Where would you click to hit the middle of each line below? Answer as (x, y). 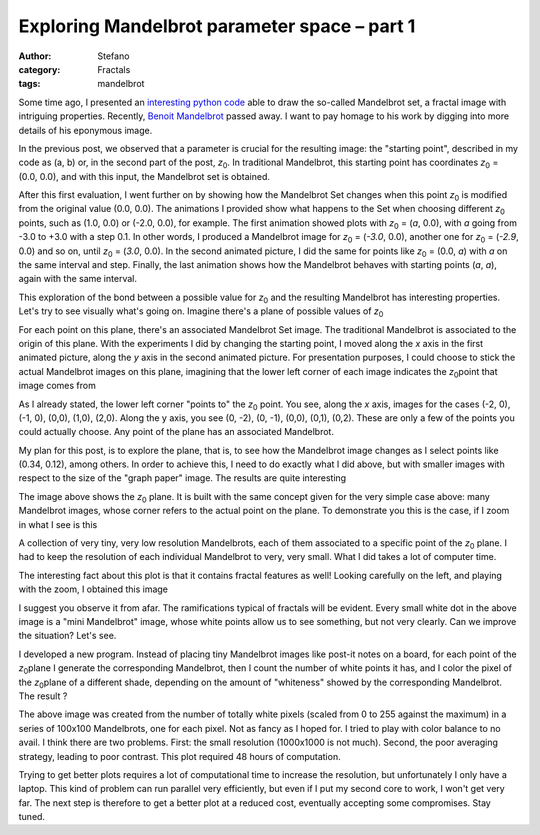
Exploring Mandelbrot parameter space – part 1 (217, 26)
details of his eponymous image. (85, 130)
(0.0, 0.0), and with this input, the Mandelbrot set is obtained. (144, 176)
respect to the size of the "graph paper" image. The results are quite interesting (182, 478)
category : (39, 69)
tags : (29, 84)
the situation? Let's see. (67, 636)
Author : (35, 56)
